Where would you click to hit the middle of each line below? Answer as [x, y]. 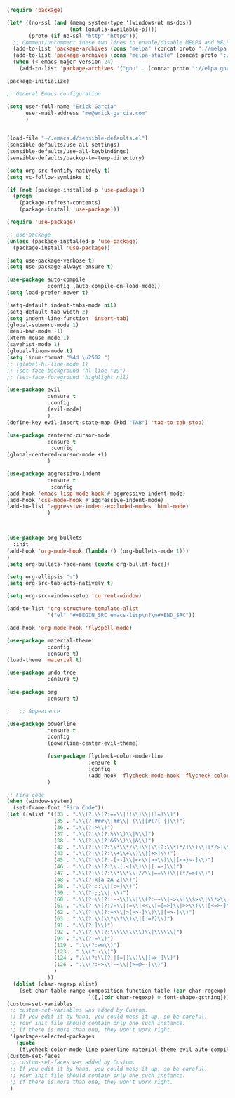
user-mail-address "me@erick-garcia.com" [87, 113]
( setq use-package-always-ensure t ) [60, 267]
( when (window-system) [40, 801]
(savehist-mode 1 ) [33, 345]
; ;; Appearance [33, 711]
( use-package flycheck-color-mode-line [106, 756]
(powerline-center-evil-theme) [93, 743]
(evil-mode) [65, 409]
